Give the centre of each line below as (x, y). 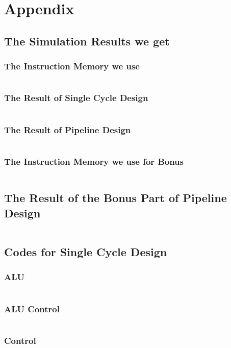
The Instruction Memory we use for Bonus (94, 161)
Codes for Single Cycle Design (86, 252)
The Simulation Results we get (87, 41)
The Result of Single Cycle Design (76, 98)
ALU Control (32, 308)
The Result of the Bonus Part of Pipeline (116, 198)
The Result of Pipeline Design (68, 129)
